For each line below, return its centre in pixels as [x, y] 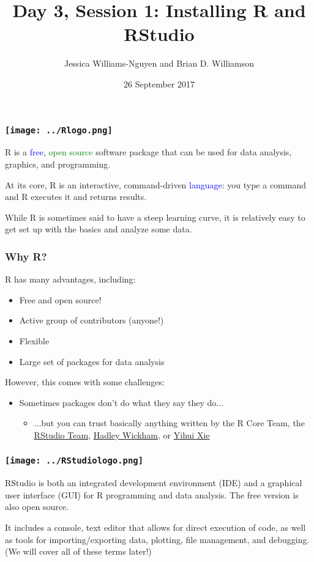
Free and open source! [60, 299]
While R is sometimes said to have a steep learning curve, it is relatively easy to [155, 217]
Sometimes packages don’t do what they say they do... [121, 402]
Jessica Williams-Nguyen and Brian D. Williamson [159, 63]
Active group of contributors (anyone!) [92, 320]
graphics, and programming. [58, 164]
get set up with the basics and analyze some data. [99, 229]
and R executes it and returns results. [76, 197]
